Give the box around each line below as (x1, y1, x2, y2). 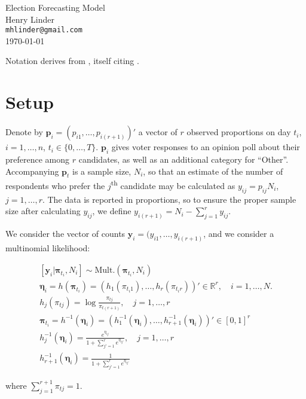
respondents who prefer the (5, 179, 105, 191)
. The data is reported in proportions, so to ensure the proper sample (42, 193, 296, 205)
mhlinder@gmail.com (5, 26, 82, 35)
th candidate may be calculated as (111, 178, 235, 191)
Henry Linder (5, 13, 54, 25)
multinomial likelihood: (5, 242, 90, 254)
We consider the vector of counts (5, 227, 126, 240)
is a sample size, (72, 165, 131, 177)
